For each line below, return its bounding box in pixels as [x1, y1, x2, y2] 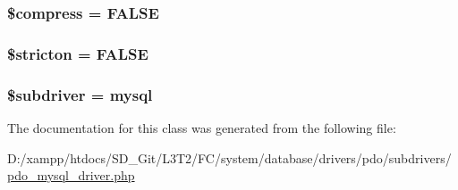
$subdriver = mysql [7, 83, 153, 105]
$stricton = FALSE [7, 42, 148, 64]
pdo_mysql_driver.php [7, 166, 135, 185]
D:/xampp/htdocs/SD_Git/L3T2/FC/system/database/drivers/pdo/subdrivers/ [7, 148, 452, 167]
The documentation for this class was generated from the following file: [7, 118, 396, 136]
